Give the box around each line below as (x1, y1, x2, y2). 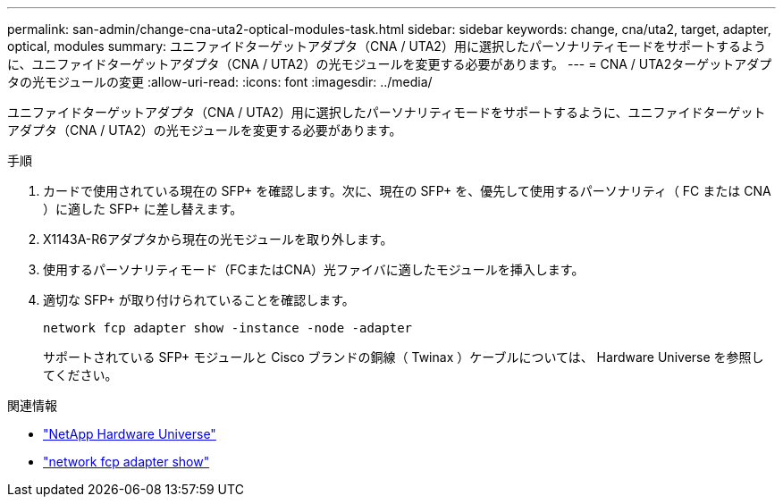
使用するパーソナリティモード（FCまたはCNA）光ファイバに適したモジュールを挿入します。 (43, 262, 585, 277)
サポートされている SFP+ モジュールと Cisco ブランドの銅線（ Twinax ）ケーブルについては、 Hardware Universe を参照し (43, 349, 764, 365)
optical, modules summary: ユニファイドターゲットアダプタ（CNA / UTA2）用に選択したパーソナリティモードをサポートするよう (7, 38, 767, 54)
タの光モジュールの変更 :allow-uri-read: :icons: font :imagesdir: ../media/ (7, 74, 433, 89)
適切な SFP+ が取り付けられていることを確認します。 (43, 292, 355, 307)
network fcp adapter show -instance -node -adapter (43, 321, 413, 335)
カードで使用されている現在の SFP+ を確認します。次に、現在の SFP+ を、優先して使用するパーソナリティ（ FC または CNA (43, 183, 771, 198)
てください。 (43, 367, 118, 382)
